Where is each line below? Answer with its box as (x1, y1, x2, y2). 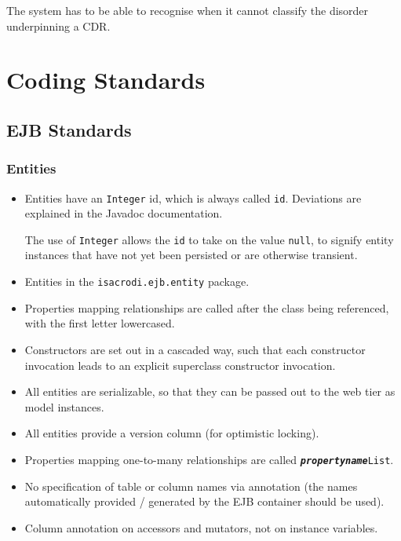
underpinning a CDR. (6, 17, 111, 34)
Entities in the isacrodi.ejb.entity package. (24, 273, 250, 290)
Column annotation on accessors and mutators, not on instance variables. (24, 519, 378, 536)
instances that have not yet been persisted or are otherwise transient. (24, 247, 358, 263)
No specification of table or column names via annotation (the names (24, 477, 358, 494)
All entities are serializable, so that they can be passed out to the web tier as (24, 383, 396, 400)
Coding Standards (6, 64, 206, 96)
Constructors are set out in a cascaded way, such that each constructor (24, 341, 366, 357)
